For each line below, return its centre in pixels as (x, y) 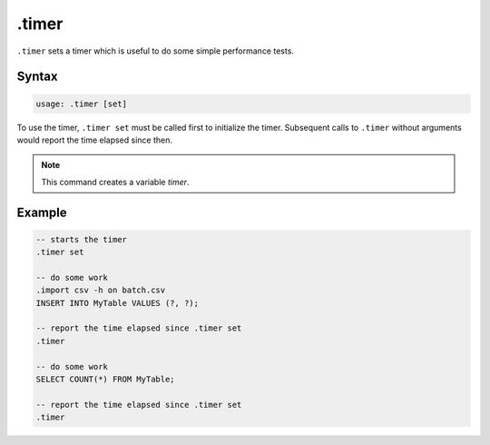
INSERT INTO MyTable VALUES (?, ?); (118, 303)
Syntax (37, 77)
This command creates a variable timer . (115, 182)
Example (42, 212)
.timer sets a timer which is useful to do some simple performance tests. (156, 51)
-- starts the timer (81, 239)
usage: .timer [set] (81, 104)
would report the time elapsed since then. (94, 140)
